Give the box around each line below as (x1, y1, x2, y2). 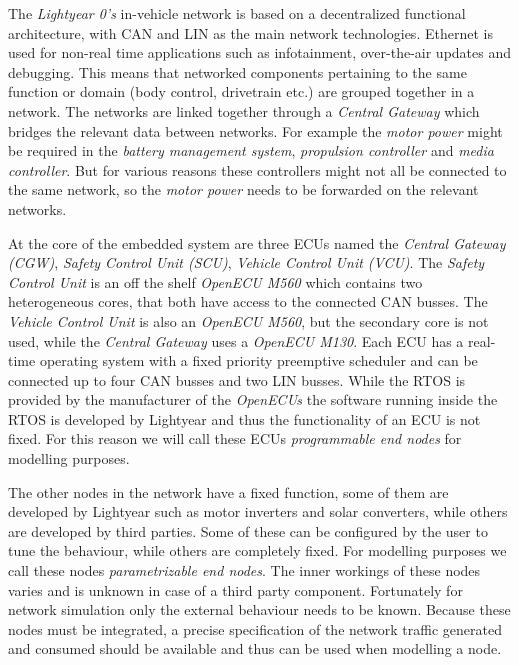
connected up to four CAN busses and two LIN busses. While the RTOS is (8, 369, 466, 390)
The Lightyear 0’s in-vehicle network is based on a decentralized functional (8, 3, 466, 23)
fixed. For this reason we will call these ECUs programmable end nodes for (8, 428, 462, 449)
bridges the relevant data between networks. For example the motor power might (8, 120, 503, 141)
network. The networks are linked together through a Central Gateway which (8, 100, 480, 121)
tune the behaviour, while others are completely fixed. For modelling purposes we (8, 540, 507, 561)
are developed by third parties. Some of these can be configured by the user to (8, 520, 488, 541)
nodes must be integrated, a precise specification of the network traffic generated (8, 618, 502, 639)
